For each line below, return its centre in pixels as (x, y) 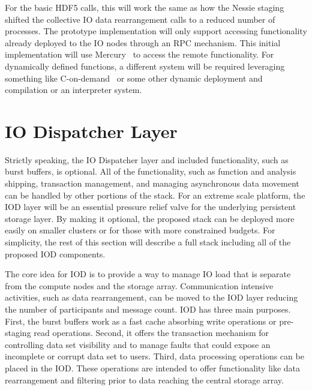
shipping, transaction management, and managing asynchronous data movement (152, 183)
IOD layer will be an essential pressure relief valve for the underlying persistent (151, 207)
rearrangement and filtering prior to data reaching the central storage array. (144, 379)
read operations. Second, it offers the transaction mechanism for (151, 333)
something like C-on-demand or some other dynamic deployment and (134, 78)
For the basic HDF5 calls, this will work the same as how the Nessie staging (145, 7)
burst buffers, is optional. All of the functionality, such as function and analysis (151, 171)
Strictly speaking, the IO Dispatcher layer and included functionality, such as (147, 159)
